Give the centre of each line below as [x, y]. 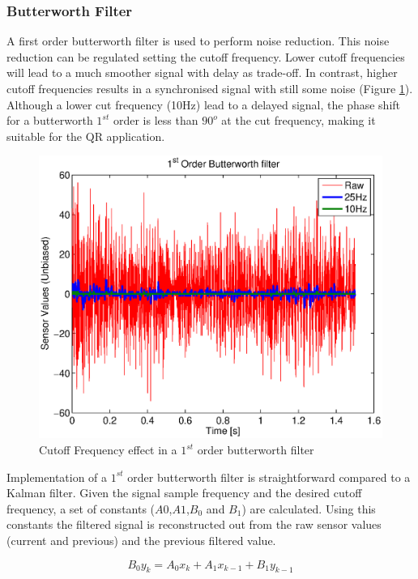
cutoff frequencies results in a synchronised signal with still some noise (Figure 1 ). [210, 88]
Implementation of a [57, 477]
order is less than [156, 120]
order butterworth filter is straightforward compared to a [269, 477]
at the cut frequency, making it [299, 120]
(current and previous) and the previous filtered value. [141, 540]
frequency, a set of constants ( [81, 508]
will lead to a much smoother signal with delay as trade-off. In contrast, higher [202, 72]
